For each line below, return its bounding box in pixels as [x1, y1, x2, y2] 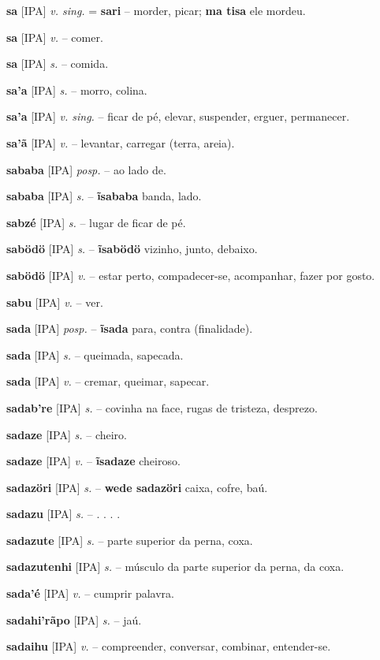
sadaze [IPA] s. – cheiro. [6, 426, 127, 442]
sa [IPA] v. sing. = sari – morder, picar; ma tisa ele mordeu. [6, 2, 306, 18]
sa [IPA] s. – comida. [6, 55, 109, 72]
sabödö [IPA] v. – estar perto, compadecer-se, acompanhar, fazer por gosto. [6, 267, 375, 283]
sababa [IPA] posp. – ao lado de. [6, 161, 166, 177]
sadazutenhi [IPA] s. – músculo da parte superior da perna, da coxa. [6, 558, 345, 575]
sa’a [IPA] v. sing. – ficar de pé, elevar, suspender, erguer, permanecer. [6, 108, 350, 125]
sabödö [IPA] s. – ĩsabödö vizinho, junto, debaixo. [6, 241, 258, 257]
